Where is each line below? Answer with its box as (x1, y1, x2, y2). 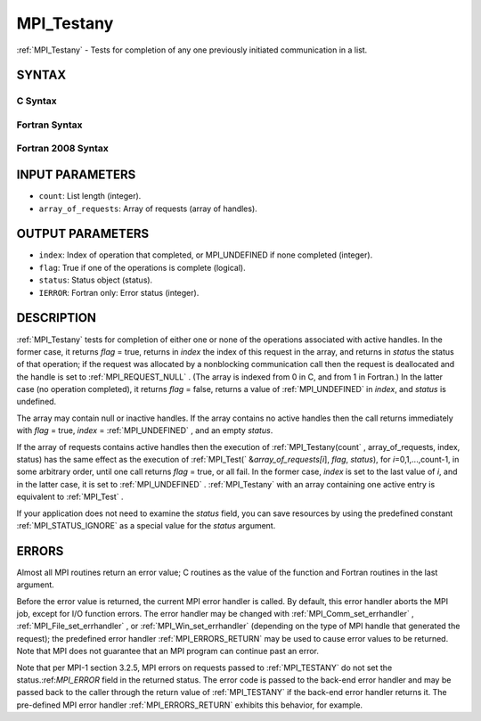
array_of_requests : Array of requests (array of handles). (38, 203, 257, 214)
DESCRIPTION (16, 310, 97, 325)
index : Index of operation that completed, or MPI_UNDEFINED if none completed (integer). (38, 250, 373, 260)
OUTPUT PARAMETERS (16, 226, 150, 242)
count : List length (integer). (38, 191, 142, 201)
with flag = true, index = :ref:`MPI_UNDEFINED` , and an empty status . (16, 425, 273, 436)
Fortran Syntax (16, 119, 83, 131)
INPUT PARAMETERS (16, 168, 136, 183)
